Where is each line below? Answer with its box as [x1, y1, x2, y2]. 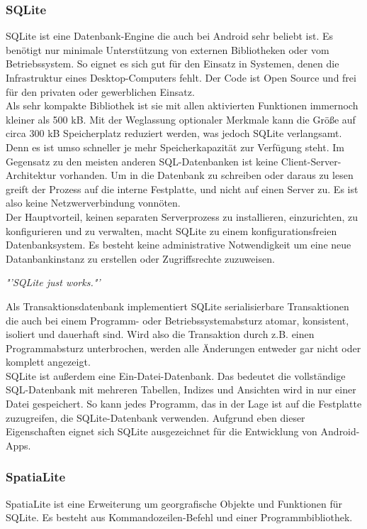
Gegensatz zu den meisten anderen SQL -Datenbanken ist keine [6, 153, 278, 168]
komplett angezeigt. [6, 354, 91, 369]
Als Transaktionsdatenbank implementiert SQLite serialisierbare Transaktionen [6, 298, 349, 313]
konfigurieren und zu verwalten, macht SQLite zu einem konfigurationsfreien [6, 223, 337, 238]
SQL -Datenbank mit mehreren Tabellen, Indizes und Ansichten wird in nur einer [6, 382, 356, 397]
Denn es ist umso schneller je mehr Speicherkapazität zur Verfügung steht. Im [6, 139, 344, 154]
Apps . [6, 437, 31, 452]
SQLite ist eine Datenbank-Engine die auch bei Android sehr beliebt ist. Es [6, 28, 334, 43]
